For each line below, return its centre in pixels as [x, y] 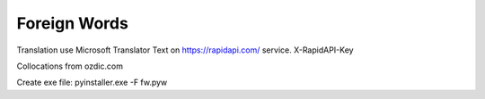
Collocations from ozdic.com [70, 66]
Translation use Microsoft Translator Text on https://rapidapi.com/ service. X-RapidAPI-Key [185, 50]
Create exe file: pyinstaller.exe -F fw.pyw [92, 82]
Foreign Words [73, 23]
